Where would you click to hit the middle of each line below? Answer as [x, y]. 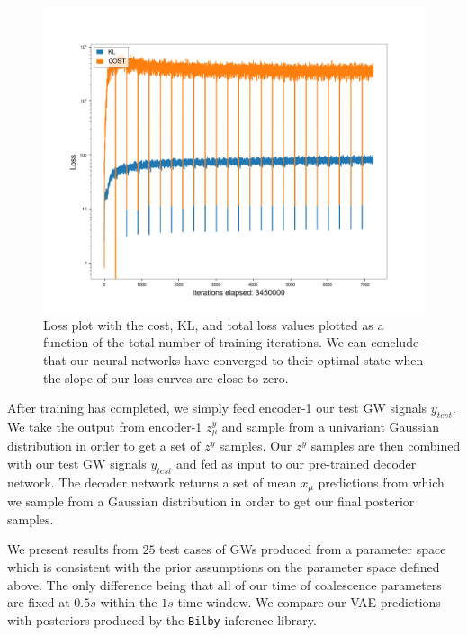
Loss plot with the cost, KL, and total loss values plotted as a [214, 324]
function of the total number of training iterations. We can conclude [231, 342]
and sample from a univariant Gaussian [330, 426]
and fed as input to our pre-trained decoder [296, 463]
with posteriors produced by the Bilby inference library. [162, 619]
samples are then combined [386, 446]
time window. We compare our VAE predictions [309, 602]
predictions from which [381, 482]
